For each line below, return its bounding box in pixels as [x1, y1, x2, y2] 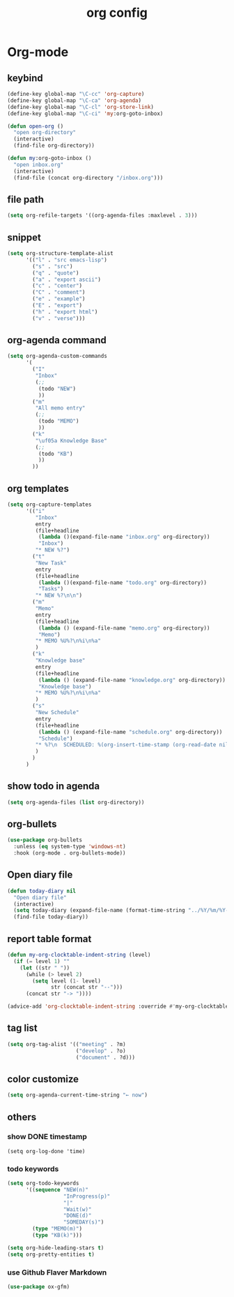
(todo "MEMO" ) [38, 418, 79, 425]
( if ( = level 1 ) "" [13, 957, 70, 965]
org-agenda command [7, 334, 107, 347]
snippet [7, 231, 42, 243]
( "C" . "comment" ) [32, 289, 86, 296]
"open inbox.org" [13, 161, 64, 168]
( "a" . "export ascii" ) [32, 276, 101, 283]
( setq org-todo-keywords [7, 1180, 79, 1187]
